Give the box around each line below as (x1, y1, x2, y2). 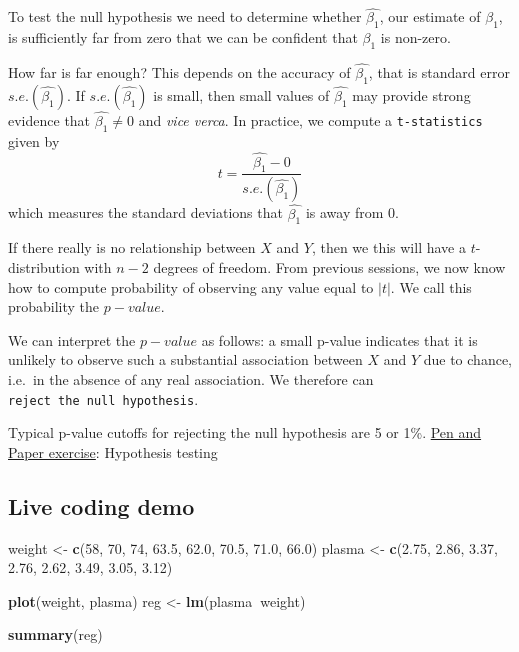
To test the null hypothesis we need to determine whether (8, 6, 362, 27)
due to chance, (423, 349, 512, 370)
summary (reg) (8, 624, 103, 645)
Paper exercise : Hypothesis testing (8, 441, 218, 462)
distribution (8, 256, 80, 277)
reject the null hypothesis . (8, 388, 199, 409)
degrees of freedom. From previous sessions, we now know (153, 256, 506, 277)
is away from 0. (305, 202, 399, 223)
